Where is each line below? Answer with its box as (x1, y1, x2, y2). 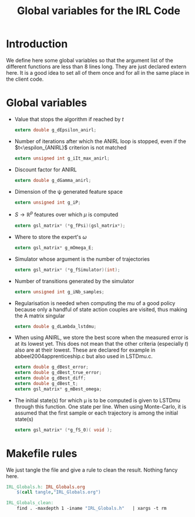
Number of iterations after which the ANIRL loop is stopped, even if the (14, 137, 186, 145)
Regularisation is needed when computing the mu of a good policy (14, 299, 176, 307)
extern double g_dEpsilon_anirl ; (14, 127, 97, 133)
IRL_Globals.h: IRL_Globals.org (6, 484, 85, 490)
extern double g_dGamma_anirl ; (14, 177, 92, 183)
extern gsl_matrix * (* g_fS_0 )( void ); (14, 427, 113, 433)
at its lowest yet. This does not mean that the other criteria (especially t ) (14, 340, 189, 347)
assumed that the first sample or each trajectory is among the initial (14, 409, 178, 416)
